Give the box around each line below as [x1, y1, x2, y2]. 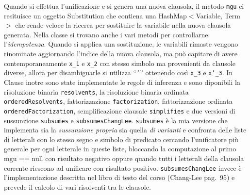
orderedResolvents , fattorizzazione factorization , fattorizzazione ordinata [4, 96, 233, 106]
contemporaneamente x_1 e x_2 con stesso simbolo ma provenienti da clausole [4, 58, 235, 68]
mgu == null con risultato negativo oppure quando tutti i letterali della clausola [4, 153, 244, 163]
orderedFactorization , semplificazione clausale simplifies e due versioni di [4, 105, 235, 115]
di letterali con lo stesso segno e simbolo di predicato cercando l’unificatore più [4, 134, 238, 144]
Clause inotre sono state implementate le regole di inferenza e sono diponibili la [4, 77, 240, 87]
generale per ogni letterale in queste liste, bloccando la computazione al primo [4, 144, 236, 154]
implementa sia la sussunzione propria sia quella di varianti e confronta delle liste [4, 125, 247, 135]
